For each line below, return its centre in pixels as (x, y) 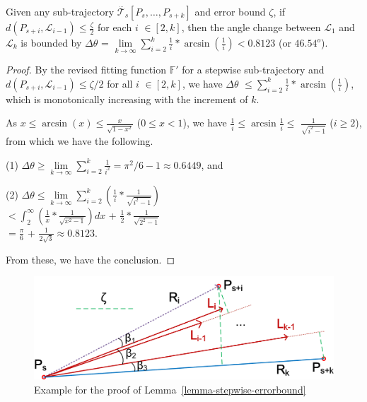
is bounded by (51, 42)
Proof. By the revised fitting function (86, 70)
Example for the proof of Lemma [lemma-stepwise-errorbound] (170, 389)
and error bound (230, 11)
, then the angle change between (251, 27)
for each (115, 27)
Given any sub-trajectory (60, 11)
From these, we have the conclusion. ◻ (91, 259)
